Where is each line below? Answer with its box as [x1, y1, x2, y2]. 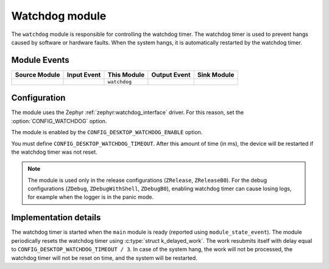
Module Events [11, 55, 69, 65]
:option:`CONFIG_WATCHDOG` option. [11, 117, 107, 124]
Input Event [66, 70, 101, 79]
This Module [107, 70, 145, 79]
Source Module [15, 70, 60, 79]
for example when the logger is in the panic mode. [27, 193, 154, 201]
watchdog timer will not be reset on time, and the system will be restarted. [11, 254, 197, 262]
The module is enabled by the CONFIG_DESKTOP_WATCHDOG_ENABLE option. [11, 129, 203, 136]
